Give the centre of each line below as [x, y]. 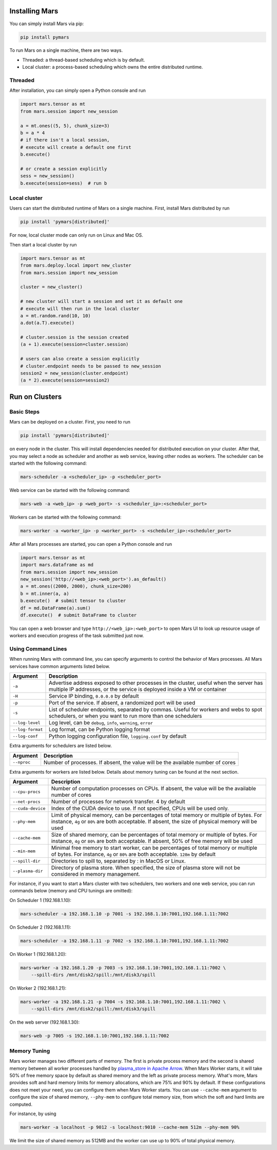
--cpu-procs [26, 791]
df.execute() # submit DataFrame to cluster [78, 615]
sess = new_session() [47, 176]
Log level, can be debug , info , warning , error [101, 723]
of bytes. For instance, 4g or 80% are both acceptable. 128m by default [133, 854]
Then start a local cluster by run [43, 244]
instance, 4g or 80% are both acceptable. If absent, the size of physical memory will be [154, 821]
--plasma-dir [28, 871]
